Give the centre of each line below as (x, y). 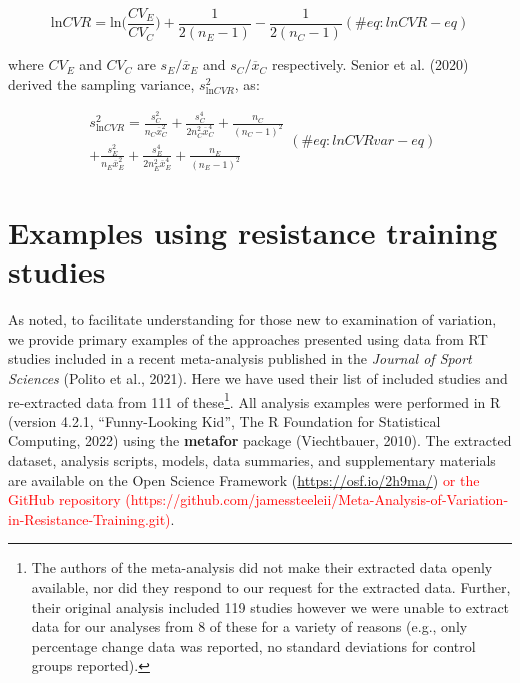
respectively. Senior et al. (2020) (370, 64)
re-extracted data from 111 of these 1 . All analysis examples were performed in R (254, 400)
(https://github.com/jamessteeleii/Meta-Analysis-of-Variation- (317, 499)
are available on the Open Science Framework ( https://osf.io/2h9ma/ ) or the (244, 479)
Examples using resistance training (253, 232)
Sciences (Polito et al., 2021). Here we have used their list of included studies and (258, 377)
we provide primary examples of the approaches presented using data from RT (248, 338)
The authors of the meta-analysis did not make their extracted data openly (262, 567)
